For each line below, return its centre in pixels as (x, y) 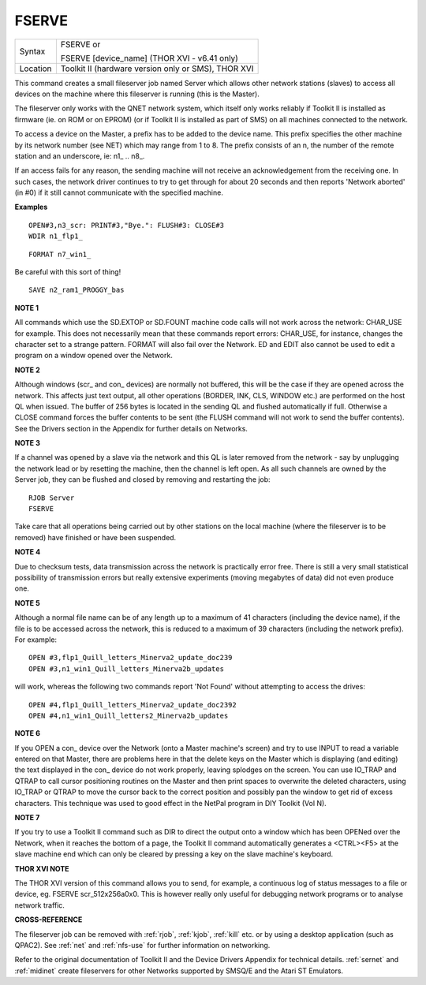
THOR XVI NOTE (42, 868)
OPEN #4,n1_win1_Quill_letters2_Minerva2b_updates (129, 715)
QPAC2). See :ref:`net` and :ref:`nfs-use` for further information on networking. (142, 945)
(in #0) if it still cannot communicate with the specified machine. (119, 192)
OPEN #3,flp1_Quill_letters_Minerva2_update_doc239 (131, 658)
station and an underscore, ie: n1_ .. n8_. (80, 156)
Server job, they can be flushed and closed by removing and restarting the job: (143, 479)
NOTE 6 (28, 733)
